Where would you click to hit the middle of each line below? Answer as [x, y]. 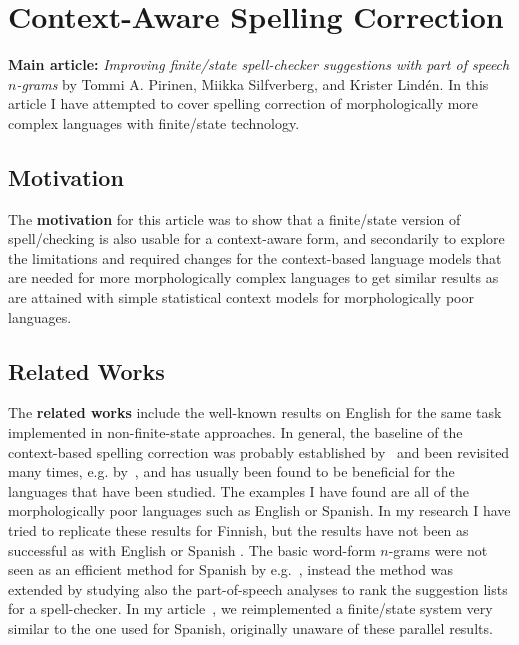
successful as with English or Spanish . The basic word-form [192, 549]
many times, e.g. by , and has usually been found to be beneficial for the [231, 471]
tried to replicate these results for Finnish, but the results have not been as [238, 530]
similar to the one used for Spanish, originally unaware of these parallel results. [250, 628]
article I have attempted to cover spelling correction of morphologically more [243, 103]
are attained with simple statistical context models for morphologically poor [241, 297]
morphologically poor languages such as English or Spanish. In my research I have [259, 510]
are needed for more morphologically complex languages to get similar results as [253, 277]
